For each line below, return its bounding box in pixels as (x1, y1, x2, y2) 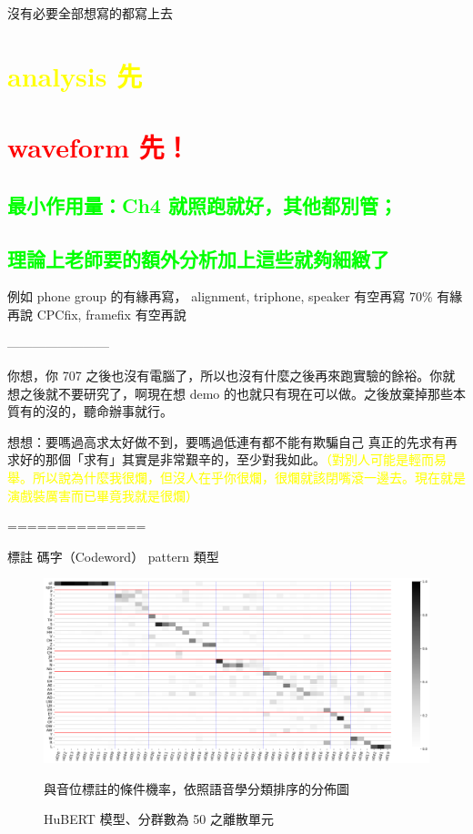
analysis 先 (7, 56, 143, 94)
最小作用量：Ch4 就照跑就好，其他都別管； (7, 190, 398, 219)
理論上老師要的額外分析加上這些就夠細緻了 (7, 244, 389, 272)
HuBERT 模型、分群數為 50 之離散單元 (44, 809, 274, 829)
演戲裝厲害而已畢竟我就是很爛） (7, 485, 198, 504)
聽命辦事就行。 (83, 402, 173, 421)
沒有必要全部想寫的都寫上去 (7, 4, 173, 22)
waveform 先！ (7, 128, 190, 166)
